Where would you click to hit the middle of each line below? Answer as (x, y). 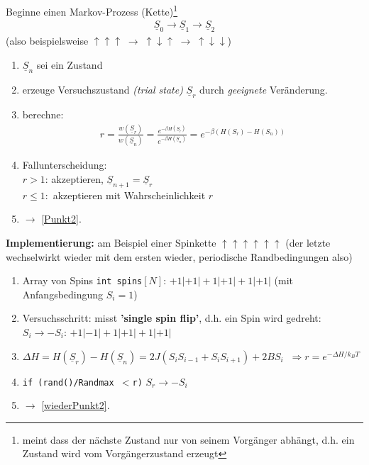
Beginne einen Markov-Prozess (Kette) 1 (92, 10)
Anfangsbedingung (63, 294)
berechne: (43, 114)
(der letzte (308, 242)
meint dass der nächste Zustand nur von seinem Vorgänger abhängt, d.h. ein (188, 439)
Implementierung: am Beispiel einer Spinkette (111, 242)
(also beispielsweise (47, 41)
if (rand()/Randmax (68, 382)
